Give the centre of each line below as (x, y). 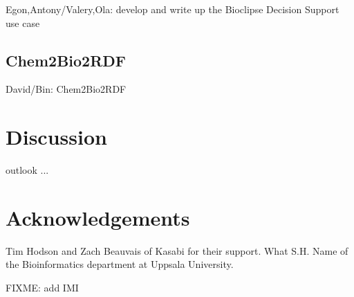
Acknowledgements (98, 217)
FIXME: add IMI (42, 288)
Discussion (56, 137)
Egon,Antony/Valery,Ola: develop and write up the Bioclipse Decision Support (173, 9)
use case (23, 22)
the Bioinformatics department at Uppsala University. (120, 264)
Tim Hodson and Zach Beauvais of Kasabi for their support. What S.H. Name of (177, 250)
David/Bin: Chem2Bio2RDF (66, 89)
